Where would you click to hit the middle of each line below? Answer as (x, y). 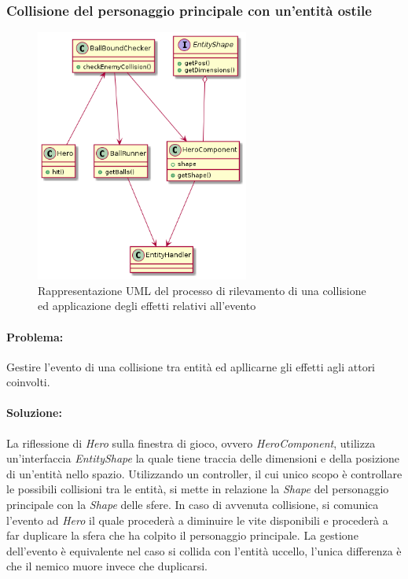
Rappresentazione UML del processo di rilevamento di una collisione (202, 290)
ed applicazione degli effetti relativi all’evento (147, 306)
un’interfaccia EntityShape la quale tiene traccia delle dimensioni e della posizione (203, 458)
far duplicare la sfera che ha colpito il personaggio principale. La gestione (182, 535)
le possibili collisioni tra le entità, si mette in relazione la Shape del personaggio (198, 489)
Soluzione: (34, 413)
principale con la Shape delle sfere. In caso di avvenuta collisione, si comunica (193, 505)
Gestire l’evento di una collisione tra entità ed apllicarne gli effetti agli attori (191, 366)
